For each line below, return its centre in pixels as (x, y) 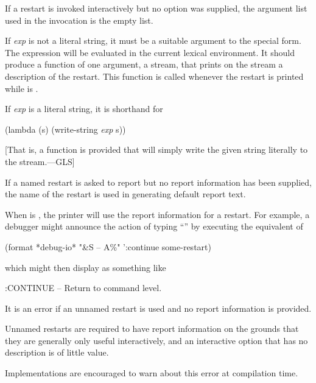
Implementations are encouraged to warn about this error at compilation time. (152, 373)
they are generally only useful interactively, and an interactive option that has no (156, 340)
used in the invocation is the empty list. (79, 20)
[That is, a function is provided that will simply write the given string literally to (156, 149)
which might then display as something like (86, 267)
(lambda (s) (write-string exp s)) (65, 129)
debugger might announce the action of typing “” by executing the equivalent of (154, 226)
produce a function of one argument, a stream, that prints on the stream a (144, 64)
